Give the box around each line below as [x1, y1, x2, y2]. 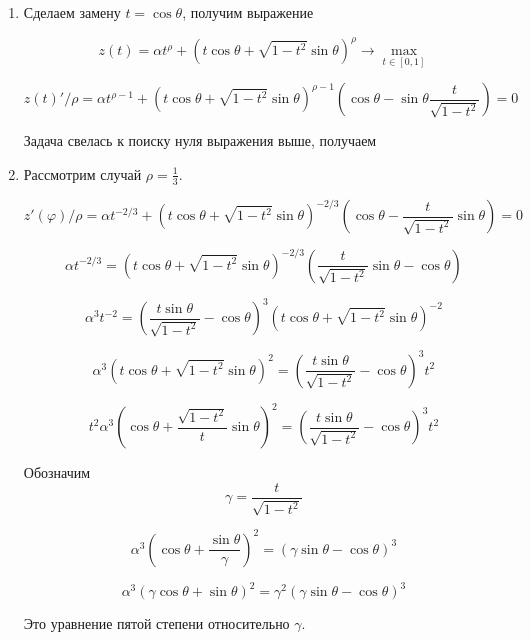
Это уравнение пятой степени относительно [23, 613, 290, 634]
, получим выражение [182, 2, 314, 22]
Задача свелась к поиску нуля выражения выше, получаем [23, 130, 377, 151]
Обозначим [23, 462, 91, 483]
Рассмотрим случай [23, 163, 142, 184]
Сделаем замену [23, 2, 121, 22]
